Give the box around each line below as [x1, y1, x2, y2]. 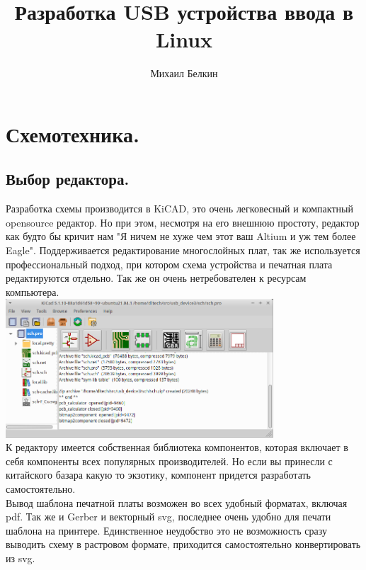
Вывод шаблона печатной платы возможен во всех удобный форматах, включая [6, 495, 348, 510]
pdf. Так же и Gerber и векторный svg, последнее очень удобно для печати [6, 509, 331, 524]
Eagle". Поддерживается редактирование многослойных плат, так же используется [6, 243, 360, 258]
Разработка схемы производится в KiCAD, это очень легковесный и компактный [6, 201, 353, 216]
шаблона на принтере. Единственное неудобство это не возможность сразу [6, 523, 327, 537]
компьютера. [6, 284, 59, 299]
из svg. [6, 550, 35, 565]
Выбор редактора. [6, 168, 130, 190]
